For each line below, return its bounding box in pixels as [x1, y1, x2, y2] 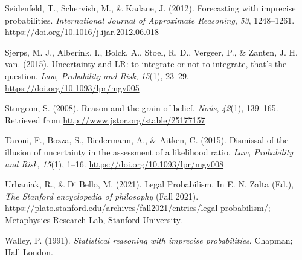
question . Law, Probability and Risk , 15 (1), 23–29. [5, 69, 189, 82]
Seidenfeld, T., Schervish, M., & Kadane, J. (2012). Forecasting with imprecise [5, 2, 296, 14]
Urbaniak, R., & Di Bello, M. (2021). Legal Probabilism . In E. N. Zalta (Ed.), [5, 178, 294, 190]
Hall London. [5, 245, 53, 258]
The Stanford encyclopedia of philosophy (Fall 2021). [5, 189, 199, 202]
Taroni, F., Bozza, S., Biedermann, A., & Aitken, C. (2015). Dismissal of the [5, 134, 289, 146]
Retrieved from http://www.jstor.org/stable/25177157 [5, 113, 205, 126]
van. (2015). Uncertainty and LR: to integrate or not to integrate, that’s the [5, 57, 287, 70]
